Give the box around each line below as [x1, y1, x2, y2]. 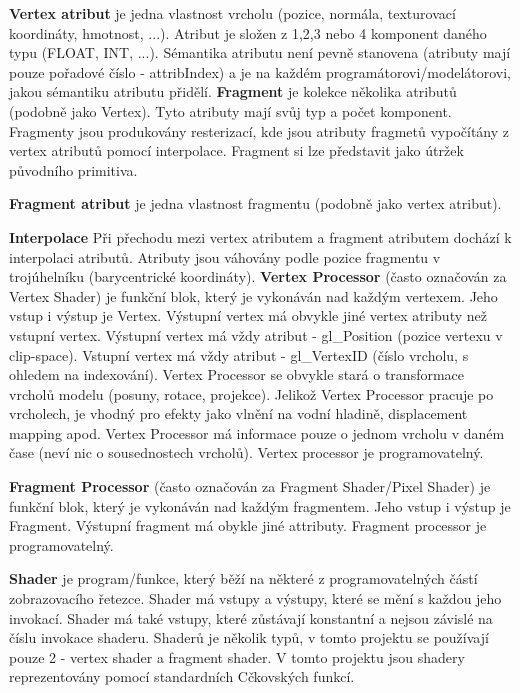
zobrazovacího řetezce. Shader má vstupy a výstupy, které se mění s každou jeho [9, 588, 502, 609]
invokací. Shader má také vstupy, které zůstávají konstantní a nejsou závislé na [9, 607, 493, 628]
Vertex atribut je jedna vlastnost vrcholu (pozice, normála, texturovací [9, 3, 456, 23]
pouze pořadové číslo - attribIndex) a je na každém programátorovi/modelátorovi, [9, 61, 511, 82]
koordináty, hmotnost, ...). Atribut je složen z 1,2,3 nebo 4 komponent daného [9, 22, 487, 43]
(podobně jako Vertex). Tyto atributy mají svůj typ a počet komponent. [9, 100, 452, 121]
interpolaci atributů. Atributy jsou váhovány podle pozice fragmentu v [9, 246, 441, 267]
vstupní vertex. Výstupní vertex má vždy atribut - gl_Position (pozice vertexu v [9, 324, 503, 345]
